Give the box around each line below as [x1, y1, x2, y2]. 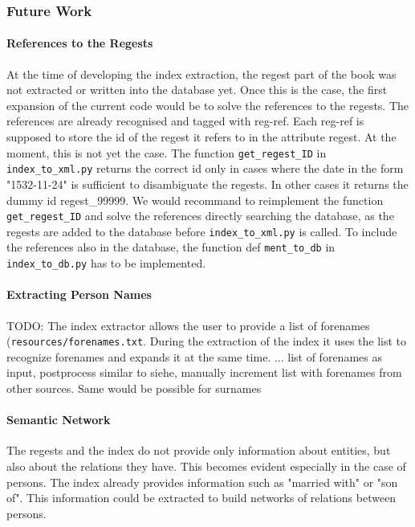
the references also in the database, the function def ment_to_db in [6, 239, 336, 255]
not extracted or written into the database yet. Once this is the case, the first [6, 81, 388, 98]
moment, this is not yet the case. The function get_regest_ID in [6, 144, 327, 161]
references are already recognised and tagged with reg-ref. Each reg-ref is [6, 112, 364, 129]
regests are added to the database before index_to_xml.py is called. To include [6, 223, 397, 239]
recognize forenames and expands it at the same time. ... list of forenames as [6, 348, 382, 365]
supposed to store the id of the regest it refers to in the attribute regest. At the [6, 129, 397, 145]
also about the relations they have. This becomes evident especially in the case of [6, 457, 406, 474]
